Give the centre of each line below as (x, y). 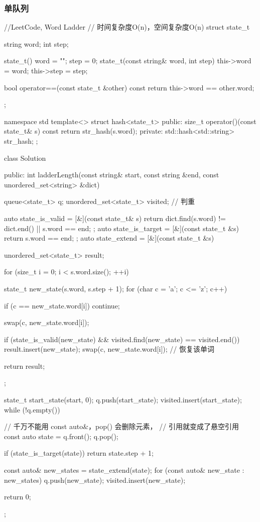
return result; (25, 366)
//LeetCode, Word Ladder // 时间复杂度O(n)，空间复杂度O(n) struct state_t (127, 27)
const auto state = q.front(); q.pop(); (61, 436)
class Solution (25, 158)
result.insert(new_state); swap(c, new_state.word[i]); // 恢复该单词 (109, 349)
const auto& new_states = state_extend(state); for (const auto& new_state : (124, 470)
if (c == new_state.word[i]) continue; (62, 305)
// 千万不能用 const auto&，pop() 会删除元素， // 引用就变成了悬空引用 (121, 426)
